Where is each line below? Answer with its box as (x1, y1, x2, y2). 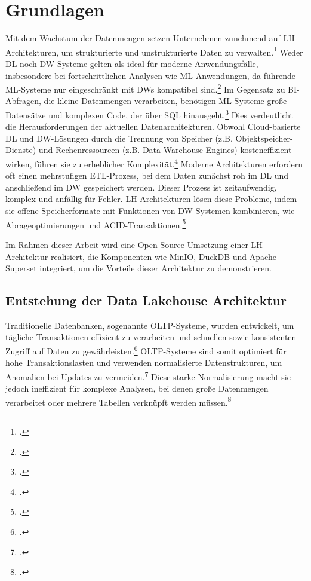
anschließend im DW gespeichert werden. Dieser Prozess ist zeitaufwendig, (5, 181, 277, 193)
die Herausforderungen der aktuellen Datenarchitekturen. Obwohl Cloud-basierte (5, 120, 301, 133)
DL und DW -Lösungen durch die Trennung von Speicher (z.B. (5, 132, 233, 144)
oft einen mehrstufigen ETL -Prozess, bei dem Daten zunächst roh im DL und (5, 169, 289, 182)
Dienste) (5, 143, 36, 156)
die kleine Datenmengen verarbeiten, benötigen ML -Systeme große (44, 94, 287, 107)
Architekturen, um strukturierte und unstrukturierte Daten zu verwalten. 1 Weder (5, 44, 303, 58)
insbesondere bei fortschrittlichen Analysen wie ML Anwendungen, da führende (5, 69, 296, 81)
